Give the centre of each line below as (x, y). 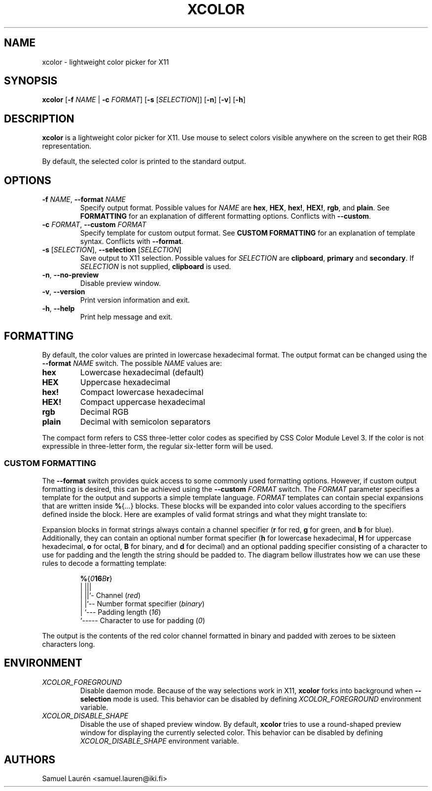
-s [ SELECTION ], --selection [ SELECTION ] (112, 250)
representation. (67, 146)
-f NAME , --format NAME (84, 199)
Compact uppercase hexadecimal (143, 402)
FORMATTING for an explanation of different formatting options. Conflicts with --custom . (226, 216)
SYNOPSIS (31, 81)
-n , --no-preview (71, 275)
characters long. (69, 644)
